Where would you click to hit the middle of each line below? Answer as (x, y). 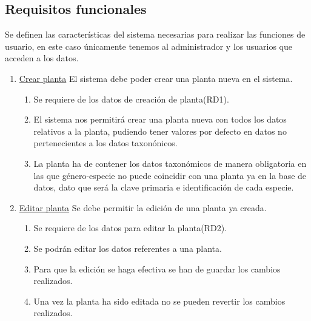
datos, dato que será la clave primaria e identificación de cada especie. (164, 187)
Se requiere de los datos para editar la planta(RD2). (130, 228)
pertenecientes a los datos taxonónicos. (105, 143)
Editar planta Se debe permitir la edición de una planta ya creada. (143, 207)
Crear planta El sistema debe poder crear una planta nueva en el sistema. (156, 78)
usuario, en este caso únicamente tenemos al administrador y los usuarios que (149, 46)
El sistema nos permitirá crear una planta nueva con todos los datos (160, 119)
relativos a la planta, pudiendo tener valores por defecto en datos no (160, 131)
